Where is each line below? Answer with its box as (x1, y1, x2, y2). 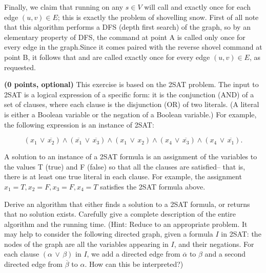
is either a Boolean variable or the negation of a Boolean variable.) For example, (4, 109, 257, 119)
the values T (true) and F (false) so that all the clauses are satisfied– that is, (4, 161, 245, 172)
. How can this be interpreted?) (85, 259, 183, 269)
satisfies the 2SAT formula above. (100, 181, 206, 192)
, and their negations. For (174, 238, 254, 249)
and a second (204, 248, 246, 259)
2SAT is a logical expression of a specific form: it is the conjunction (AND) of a (4, 89, 254, 99)
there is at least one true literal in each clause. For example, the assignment (4, 171, 242, 182)
